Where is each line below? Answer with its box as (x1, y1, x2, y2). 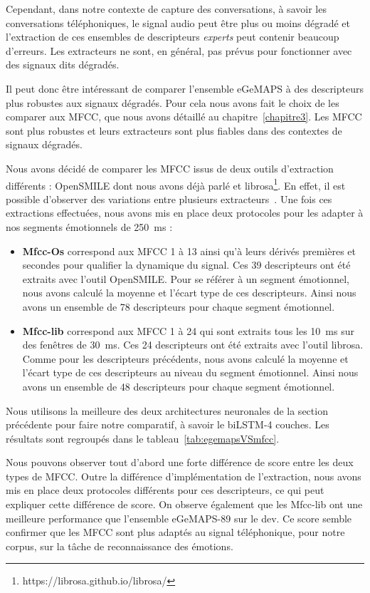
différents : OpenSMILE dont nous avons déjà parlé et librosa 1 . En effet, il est (6, 175, 346, 192)
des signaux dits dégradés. (6, 57, 120, 72)
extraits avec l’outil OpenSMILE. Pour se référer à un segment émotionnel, (22, 271, 349, 286)
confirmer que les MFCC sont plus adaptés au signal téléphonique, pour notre (6, 525, 345, 540)
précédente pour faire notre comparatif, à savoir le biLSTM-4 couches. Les (6, 417, 329, 432)
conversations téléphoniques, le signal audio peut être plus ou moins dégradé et (6, 15, 350, 30)
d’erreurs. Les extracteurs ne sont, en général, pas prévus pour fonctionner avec (6, 43, 352, 58)
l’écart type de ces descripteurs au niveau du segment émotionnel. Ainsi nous (22, 365, 359, 380)
